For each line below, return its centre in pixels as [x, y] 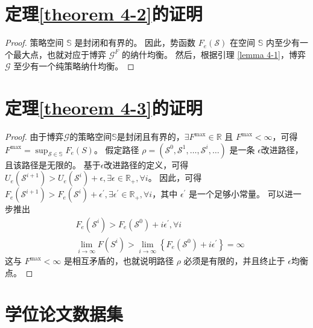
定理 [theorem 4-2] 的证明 [104, 14]
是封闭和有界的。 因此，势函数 [135, 43]
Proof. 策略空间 [34, 43]
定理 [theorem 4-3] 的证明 [104, 108]
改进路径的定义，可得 [146, 164]
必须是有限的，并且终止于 [234, 261]
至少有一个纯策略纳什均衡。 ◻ [74, 66]
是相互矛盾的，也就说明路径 [119, 261]
